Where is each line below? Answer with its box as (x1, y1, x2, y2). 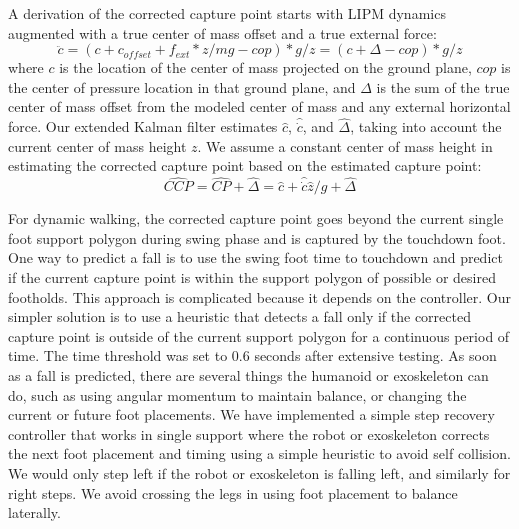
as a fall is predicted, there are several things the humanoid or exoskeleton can (8, 364, 489, 385)
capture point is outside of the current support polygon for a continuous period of (8, 325, 510, 346)
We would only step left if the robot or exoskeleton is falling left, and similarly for (8, 462, 511, 483)
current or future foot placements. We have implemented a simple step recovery (8, 404, 495, 425)
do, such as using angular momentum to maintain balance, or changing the (8, 384, 467, 405)
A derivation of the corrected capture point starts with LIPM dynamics (8, 3, 446, 23)
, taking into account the (350, 116, 502, 137)
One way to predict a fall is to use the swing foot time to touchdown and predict (8, 247, 503, 268)
